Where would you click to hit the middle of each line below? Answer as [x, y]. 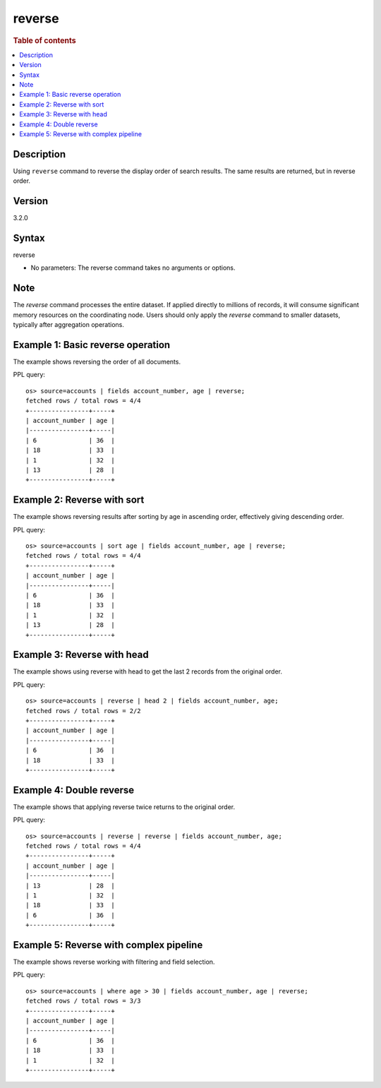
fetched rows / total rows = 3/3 [83, 1001]
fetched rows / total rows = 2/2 [83, 711]
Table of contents [45, 40]
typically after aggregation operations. [69, 325]
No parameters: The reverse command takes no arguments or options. [133, 268]
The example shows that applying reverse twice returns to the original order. [124, 807]
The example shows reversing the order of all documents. [97, 362]
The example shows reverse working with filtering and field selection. [114, 962]
